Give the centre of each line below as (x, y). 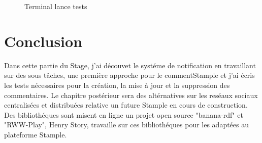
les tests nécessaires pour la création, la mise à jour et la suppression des (117, 85)
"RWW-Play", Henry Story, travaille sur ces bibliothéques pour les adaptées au (127, 125)
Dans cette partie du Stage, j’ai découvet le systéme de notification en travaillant (130, 65)
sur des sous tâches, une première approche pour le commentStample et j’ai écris (129, 75)
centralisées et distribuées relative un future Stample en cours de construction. (126, 105)
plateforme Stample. (36, 134)
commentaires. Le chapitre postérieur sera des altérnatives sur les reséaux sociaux (131, 95)
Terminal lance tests (56, 6)
